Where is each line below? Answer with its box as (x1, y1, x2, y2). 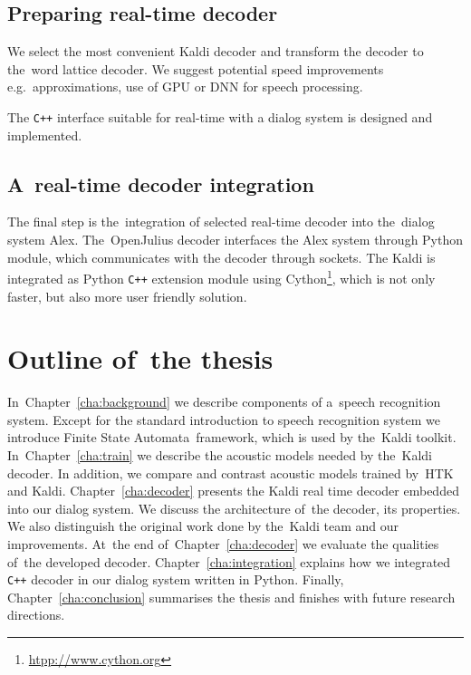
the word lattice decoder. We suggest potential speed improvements (7, 59, 384, 78)
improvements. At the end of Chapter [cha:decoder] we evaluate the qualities (7, 535, 439, 553)
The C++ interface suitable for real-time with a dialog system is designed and (7, 107, 433, 126)
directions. (7, 605, 65, 624)
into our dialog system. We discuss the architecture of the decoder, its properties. (7, 498, 461, 517)
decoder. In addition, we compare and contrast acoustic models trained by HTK (7, 463, 454, 482)
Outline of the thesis (7, 340, 274, 377)
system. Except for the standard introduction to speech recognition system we (7, 410, 440, 429)
